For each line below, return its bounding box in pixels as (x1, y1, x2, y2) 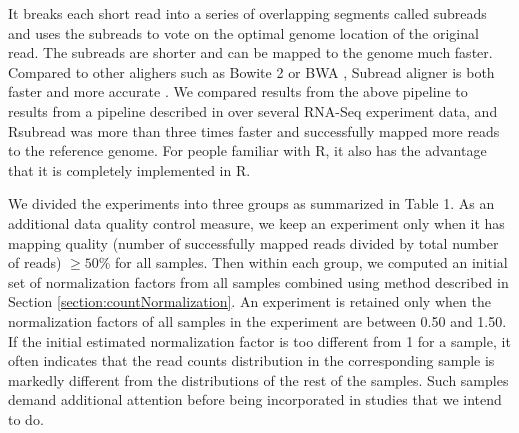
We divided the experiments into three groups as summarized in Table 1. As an (8, 193, 495, 214)
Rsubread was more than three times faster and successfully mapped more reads (8, 120, 500, 141)
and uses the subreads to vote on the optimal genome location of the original (8, 22, 479, 43)
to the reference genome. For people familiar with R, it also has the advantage (8, 140, 487, 161)
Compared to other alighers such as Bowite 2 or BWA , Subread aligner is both (8, 61, 495, 82)
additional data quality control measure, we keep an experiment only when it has (8, 212, 505, 233)
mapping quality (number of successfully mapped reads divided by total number (8, 232, 499, 253)
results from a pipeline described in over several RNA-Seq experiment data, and (8, 100, 498, 121)
